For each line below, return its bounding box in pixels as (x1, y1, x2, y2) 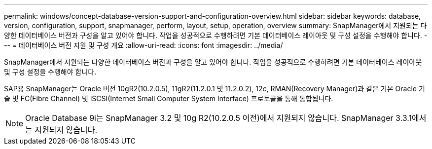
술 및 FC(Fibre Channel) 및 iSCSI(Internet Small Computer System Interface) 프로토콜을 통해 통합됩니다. (4, 94, 333, 103)
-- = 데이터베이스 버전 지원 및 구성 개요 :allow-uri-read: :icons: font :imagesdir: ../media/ (4, 41, 283, 49)
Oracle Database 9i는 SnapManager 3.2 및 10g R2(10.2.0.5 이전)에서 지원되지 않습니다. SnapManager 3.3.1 (25, 113, 412, 123)
